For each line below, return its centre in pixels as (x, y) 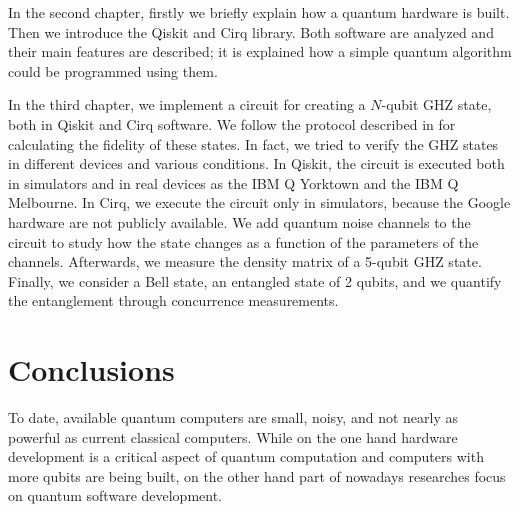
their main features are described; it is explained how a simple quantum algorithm (260, 51)
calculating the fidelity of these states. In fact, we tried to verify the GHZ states (253, 143)
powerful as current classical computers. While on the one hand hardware (233, 436)
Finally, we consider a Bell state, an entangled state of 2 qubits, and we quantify (255, 280)
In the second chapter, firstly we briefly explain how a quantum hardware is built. (259, 12)
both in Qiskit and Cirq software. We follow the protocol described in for (232, 123)
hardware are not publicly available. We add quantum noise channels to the (239, 221)
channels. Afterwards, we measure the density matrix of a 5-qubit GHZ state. (245, 261)
